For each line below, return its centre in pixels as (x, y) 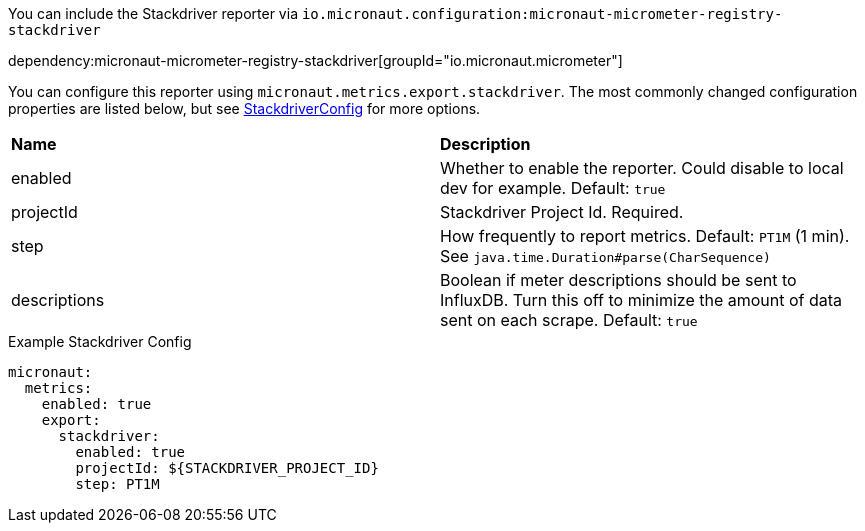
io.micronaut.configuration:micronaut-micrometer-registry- (542, 14)
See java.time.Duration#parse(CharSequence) (605, 256)
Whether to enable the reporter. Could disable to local (642, 168)
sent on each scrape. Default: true (569, 320)
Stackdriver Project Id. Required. (562, 212)
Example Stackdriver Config (100, 341)
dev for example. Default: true (553, 188)
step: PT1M (117, 484)
